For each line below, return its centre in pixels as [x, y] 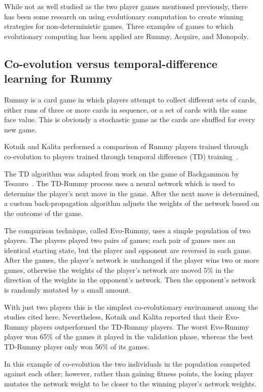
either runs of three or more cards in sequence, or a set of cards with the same [126, 109]
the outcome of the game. [44, 213]
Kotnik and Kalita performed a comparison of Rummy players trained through [126, 146]
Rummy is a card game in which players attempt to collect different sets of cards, [130, 99]
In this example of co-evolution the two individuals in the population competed [127, 363]
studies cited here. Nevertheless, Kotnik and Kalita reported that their [114, 317]
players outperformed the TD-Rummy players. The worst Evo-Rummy [140, 326]
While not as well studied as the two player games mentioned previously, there [126, 6]
